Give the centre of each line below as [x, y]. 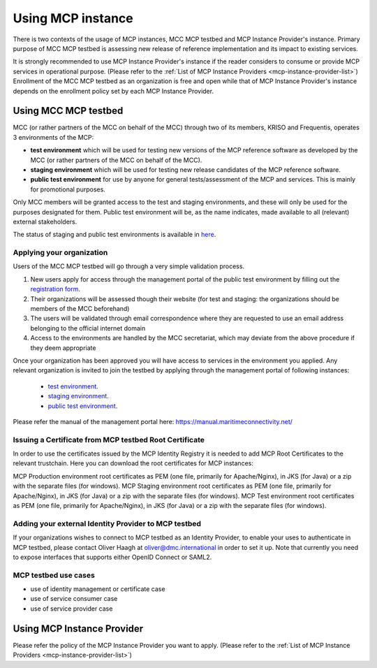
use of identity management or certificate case [98, 589]
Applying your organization [60, 253]
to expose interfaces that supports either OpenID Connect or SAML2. [112, 557]
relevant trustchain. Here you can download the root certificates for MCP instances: [133, 463]
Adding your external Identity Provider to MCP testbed [107, 523]
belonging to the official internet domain [88, 328]
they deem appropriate [63, 348]
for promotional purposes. [68, 189]
